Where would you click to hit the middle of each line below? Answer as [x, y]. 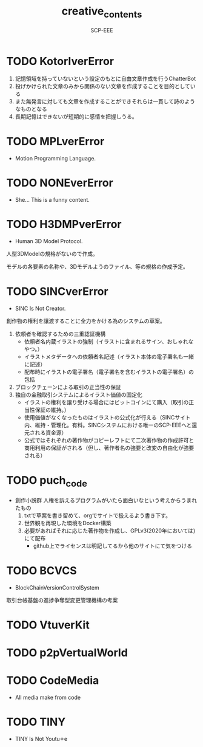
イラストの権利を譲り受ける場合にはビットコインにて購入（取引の [106, 402]
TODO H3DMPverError [64, 225]
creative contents [102, 12]
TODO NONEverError [60, 183]
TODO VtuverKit [48, 625]
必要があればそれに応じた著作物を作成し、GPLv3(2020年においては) [110, 531]
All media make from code [48, 697]
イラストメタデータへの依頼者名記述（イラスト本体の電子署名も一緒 [109, 357]
